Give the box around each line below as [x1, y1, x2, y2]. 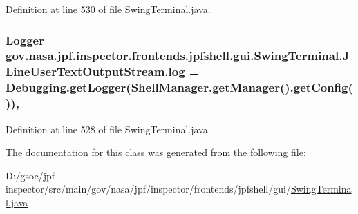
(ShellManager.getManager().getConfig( [126, 79, 353, 96]
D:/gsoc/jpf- [6, 168, 58, 182]
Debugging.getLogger [6, 79, 126, 96]
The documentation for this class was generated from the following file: [6, 145, 306, 159]
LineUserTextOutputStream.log [6, 63, 185, 80]
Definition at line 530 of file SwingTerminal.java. [6, 2, 211, 16]
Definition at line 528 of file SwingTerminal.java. [6, 121, 211, 136]
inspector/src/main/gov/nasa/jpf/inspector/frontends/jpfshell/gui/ [6, 182, 291, 196]
